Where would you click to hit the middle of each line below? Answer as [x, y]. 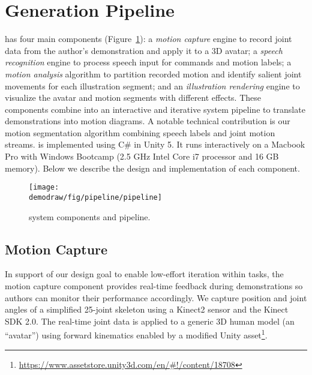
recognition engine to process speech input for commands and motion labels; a [148, 62]
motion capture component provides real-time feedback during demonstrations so [154, 285]
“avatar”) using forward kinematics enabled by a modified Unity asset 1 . [136, 334]
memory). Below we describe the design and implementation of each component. [152, 168]
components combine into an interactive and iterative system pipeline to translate [155, 109]
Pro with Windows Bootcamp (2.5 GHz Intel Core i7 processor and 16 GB [142, 156]
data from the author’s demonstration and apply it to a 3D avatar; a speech [144, 50]
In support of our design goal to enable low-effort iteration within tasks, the [144, 274]
